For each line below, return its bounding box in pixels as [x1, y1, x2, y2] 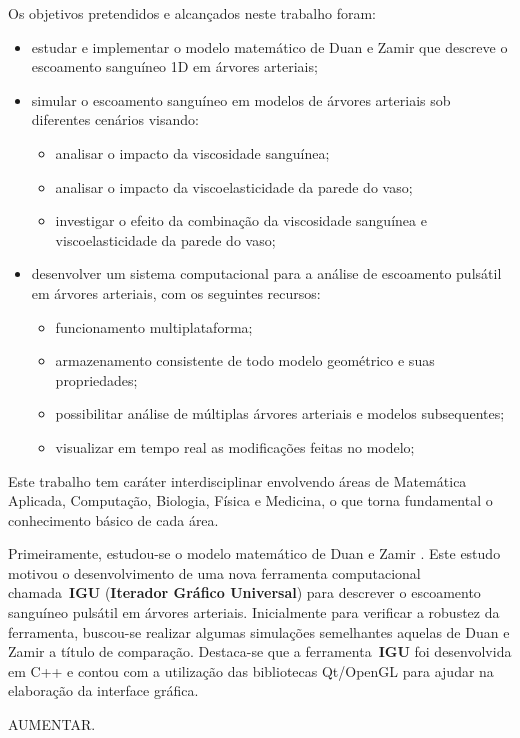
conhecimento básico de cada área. [8, 509, 219, 530]
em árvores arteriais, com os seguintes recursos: [31, 282, 321, 303]
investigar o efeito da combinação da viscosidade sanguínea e [55, 210, 427, 231]
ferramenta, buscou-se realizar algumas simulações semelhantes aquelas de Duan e [8, 621, 510, 642]
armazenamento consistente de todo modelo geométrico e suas [55, 350, 435, 371]
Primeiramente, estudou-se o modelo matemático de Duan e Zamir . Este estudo [8, 543, 501, 564]
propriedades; [55, 369, 138, 390]
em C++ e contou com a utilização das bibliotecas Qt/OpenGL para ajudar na [8, 660, 494, 681]
